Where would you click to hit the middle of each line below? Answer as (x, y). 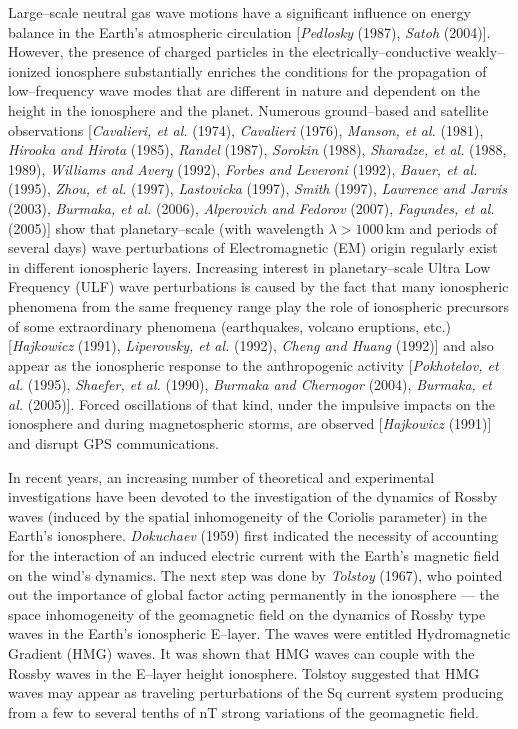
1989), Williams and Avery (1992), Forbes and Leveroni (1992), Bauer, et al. (243, 168)
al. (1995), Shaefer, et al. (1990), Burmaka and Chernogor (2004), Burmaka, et (250, 384)
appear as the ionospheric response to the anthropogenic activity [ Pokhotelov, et (253, 364)
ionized (29, 70)
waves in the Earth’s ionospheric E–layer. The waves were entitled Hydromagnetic (259, 633)
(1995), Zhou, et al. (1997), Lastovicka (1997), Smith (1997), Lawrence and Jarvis (257, 188)
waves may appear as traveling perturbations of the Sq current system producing (256, 692)
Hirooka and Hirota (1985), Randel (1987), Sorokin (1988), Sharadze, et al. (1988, (257, 149)
